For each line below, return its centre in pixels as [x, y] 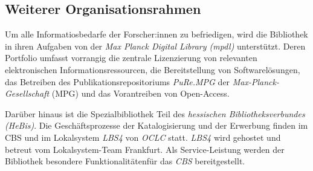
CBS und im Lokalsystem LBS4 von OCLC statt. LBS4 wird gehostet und [143, 137]
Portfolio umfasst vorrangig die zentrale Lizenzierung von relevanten [131, 58]
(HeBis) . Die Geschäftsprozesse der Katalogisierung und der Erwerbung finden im [156, 125]
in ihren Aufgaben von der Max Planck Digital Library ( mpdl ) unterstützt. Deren [155, 46]
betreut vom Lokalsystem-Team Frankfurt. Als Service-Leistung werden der [145, 149]
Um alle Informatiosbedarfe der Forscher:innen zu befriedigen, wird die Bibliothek [156, 34]
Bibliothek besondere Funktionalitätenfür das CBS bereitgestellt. [125, 161]
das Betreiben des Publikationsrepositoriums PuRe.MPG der [118, 81]
